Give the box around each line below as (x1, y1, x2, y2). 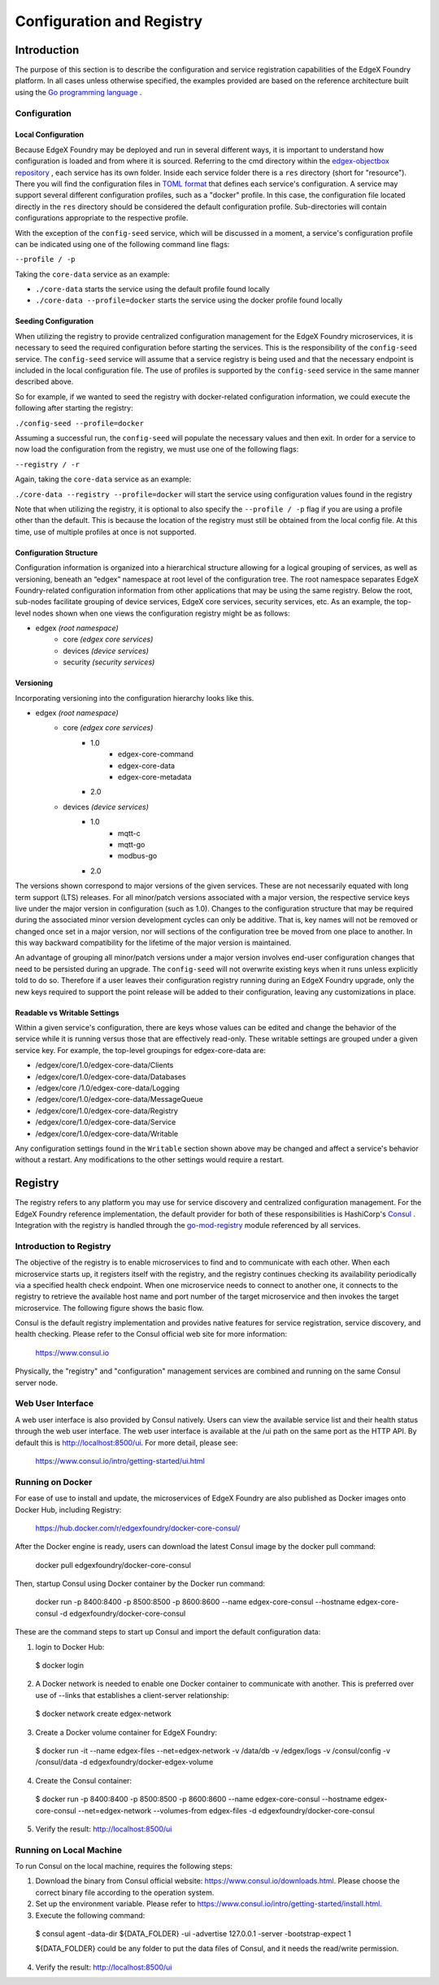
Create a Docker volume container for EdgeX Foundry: (35, 1727, 218, 1737)
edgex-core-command (118, 749, 194, 760)
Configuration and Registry (15, 12, 203, 30)
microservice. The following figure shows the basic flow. (15, 1303, 205, 1312)
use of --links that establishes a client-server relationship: (35, 1690, 229, 1700)
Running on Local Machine (15, 1844, 123, 1856)
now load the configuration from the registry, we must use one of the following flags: (15, 444, 299, 455)
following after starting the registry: (15, 403, 133, 413)
